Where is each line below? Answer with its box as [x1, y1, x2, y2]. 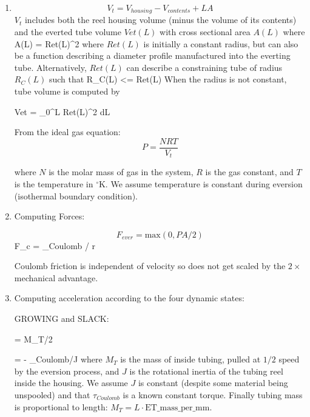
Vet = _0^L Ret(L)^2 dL [14, 105, 110, 118]
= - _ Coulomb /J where [14, 353, 103, 365]
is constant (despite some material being [138, 376, 288, 389]
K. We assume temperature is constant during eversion [98, 177, 303, 190]
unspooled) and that [14, 389, 90, 401]
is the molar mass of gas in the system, [49, 165, 194, 178]
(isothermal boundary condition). [14, 189, 138, 202]
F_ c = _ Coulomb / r [14, 239, 96, 252]
